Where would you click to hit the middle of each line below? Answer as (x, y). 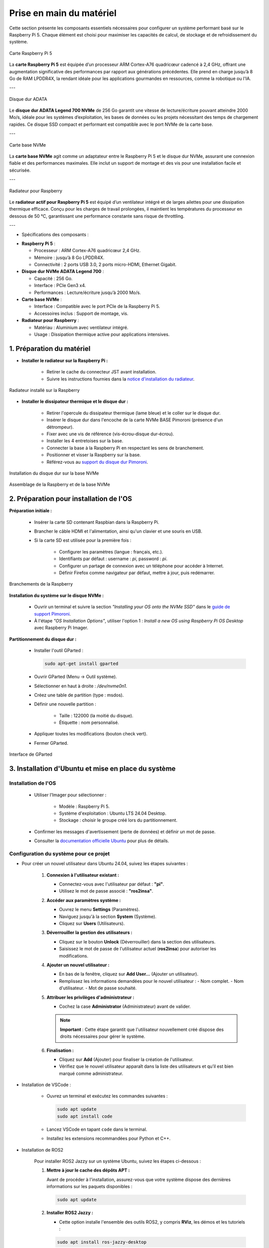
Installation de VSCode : (46, 1085)
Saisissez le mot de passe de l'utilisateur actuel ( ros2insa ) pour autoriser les (138, 949)
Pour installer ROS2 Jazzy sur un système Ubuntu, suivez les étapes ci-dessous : (118, 1161)
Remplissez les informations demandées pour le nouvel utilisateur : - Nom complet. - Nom (151, 981)
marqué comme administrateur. (91, 1073)
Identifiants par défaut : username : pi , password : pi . (113, 559)
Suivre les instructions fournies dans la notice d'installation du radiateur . (121, 379)
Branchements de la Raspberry (41, 584)
